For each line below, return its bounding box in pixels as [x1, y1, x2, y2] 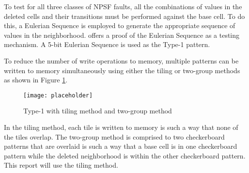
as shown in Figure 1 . [4, 75, 68, 85]
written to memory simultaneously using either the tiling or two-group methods [4, 65, 240, 75]
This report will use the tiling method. [4, 160, 118, 170]
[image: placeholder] [23, 92, 93, 99]
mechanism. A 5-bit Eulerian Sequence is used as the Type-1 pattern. [4, 39, 210, 49]
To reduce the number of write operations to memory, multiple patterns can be [4, 55, 239, 65]
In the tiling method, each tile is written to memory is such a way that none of [4, 122, 238, 132]
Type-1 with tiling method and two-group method [23, 106, 172, 116]
